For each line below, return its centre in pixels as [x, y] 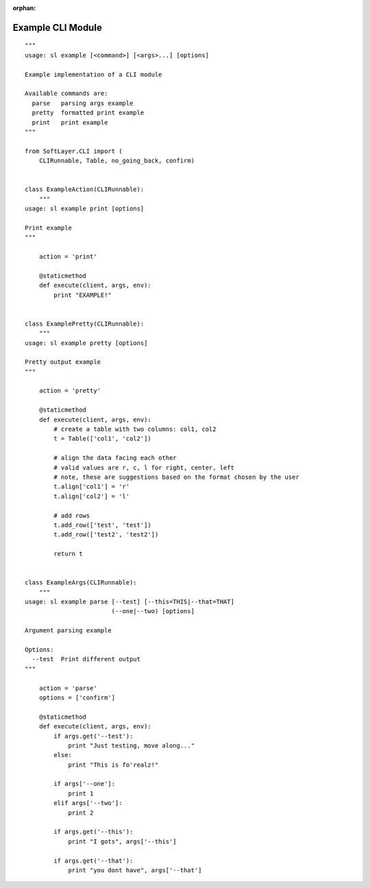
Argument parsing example [69, 631]
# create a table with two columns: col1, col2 [135, 429]
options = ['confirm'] [77, 698]
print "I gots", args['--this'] [123, 841]
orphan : [24, 8]
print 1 [81, 793]
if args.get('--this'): [94, 832]
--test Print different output [86, 659]
